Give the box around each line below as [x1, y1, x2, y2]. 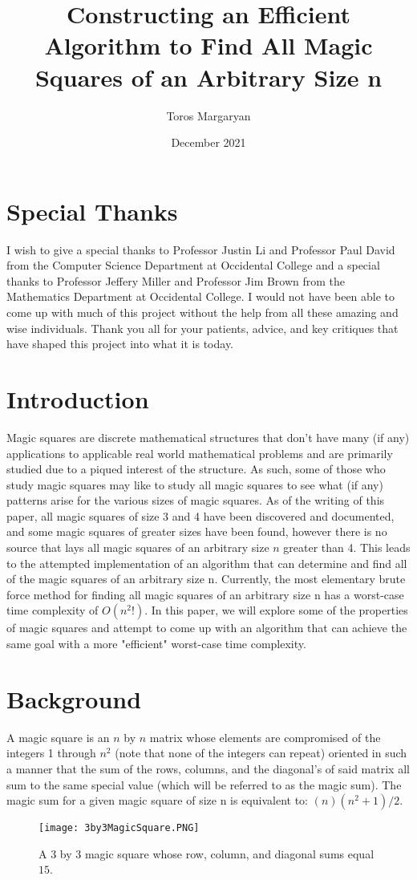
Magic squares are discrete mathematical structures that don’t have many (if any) [6, 428, 410, 445]
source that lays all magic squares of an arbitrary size [6, 539, 269, 556]
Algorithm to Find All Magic [44, 29, 373, 62]
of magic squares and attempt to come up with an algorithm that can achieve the [6, 619, 407, 636]
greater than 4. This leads [283, 539, 411, 556]
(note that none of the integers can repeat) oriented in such [115, 744, 407, 761]
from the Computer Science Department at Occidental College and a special [6, 257, 380, 274]
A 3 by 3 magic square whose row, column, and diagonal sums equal [38, 845, 374, 862]
